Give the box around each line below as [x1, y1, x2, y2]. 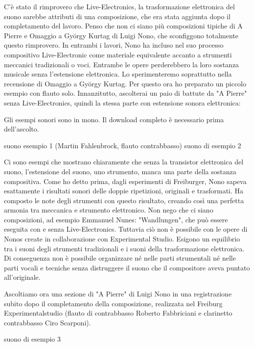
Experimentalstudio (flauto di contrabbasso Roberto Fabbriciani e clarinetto [4, 308, 232, 318]
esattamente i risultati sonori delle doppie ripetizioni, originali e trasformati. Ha [4, 186, 244, 196]
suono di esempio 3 [4, 334, 61, 344]
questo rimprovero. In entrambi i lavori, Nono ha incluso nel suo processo [4, 40, 224, 50]
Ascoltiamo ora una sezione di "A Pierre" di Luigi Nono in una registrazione [4, 289, 232, 299]
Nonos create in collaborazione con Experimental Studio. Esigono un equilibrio [4, 234, 240, 244]
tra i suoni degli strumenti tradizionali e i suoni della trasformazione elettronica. [4, 243, 245, 253]
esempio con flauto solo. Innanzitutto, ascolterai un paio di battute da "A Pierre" [4, 88, 247, 98]
